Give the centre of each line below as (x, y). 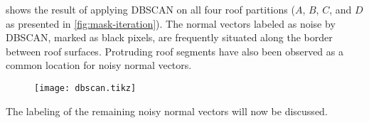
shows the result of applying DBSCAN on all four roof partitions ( (150, 9)
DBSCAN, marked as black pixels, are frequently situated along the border (169, 37)
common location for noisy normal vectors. (99, 65)
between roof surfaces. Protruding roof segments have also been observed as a (175, 51)
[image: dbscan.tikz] (85, 88)
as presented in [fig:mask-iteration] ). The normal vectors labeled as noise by (171, 23)
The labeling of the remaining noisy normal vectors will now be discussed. (167, 111)
